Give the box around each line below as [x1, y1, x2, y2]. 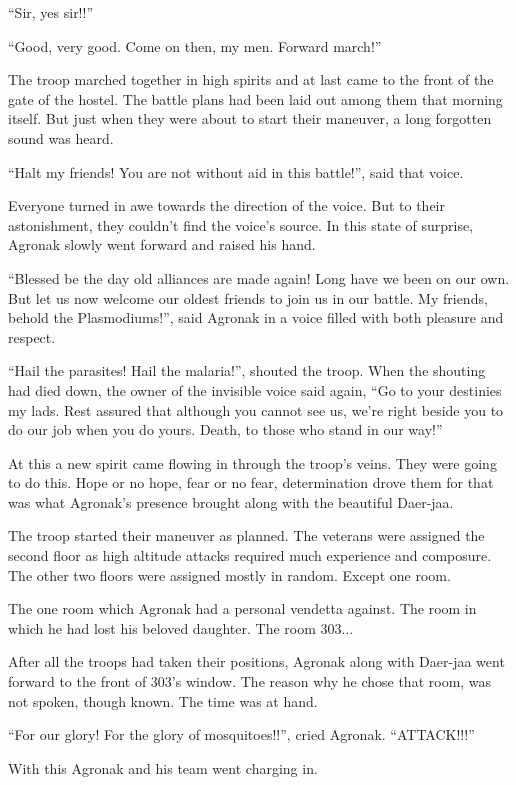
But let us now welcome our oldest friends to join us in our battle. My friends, [8, 287, 488, 308]
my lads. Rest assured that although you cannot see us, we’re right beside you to [8, 399, 504, 420]
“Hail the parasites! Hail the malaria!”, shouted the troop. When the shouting [8, 360, 486, 381]
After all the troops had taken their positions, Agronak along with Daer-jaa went [8, 651, 505, 672]
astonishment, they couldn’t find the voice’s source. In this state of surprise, [8, 214, 474, 235]
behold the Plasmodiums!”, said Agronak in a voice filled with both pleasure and [8, 307, 504, 328]
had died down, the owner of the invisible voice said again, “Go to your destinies [8, 379, 502, 400]
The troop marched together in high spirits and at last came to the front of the [8, 69, 494, 90]
